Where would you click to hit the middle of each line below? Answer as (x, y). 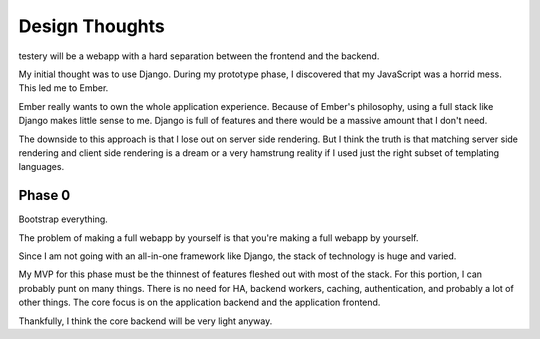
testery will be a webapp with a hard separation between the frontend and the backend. (199, 56)
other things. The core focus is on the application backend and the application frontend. (199, 302)
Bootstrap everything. (63, 219)
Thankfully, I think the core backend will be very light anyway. (145, 321)
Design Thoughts (91, 26)
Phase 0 (44, 195)
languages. (41, 167)
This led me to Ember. (63, 88)
